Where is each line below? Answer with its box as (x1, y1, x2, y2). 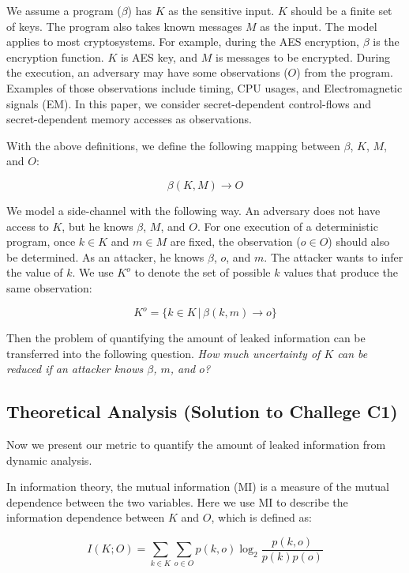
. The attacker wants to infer (264, 248, 403, 265)
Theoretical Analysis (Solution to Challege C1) (6, 399, 398, 424)
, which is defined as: (211, 509, 312, 526)
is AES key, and (120, 48, 198, 65)
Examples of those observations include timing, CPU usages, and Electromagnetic (6, 79, 403, 96)
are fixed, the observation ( (170, 233, 301, 250)
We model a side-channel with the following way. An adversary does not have (6, 202, 381, 218)
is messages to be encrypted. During (216, 48, 391, 65)
